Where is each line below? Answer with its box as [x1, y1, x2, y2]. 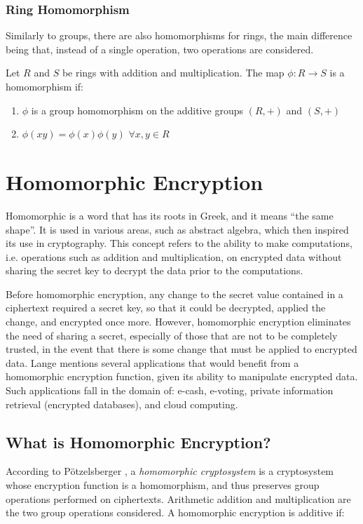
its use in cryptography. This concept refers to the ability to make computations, [6, 236, 352, 250]
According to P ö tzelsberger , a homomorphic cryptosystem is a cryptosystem [6, 464, 334, 478]
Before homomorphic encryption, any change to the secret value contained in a [6, 286, 343, 301]
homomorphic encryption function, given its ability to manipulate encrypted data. [6, 369, 358, 384]
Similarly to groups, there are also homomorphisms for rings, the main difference [6, 28, 352, 43]
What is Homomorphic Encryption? [6, 431, 271, 452]
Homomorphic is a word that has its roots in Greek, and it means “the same [6, 208, 334, 222]
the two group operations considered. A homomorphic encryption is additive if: [6, 505, 345, 520]
